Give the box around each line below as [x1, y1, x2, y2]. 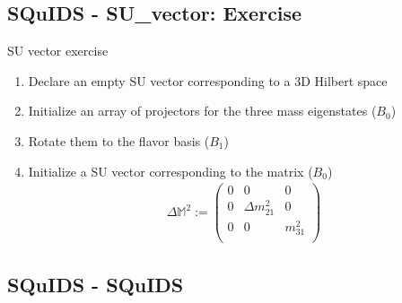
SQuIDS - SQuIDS [7, 271, 184, 299]
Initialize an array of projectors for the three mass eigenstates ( [28, 101, 377, 120]
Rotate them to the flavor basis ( [28, 131, 210, 150]
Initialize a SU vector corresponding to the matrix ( [28, 161, 313, 180]
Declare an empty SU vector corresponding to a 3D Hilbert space [28, 71, 388, 90]
